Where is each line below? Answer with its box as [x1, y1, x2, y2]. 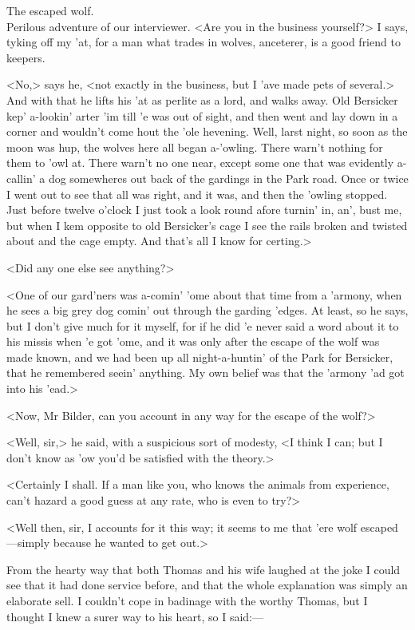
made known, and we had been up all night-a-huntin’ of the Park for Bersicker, [6, 348, 393, 365]
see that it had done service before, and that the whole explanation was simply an [6, 577, 408, 593]
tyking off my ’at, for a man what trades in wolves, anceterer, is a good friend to [6, 34, 401, 50]
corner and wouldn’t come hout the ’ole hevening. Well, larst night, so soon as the [6, 123, 408, 140]
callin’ [6, 169, 36, 186]
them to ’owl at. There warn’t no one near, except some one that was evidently [6, 154, 394, 171]
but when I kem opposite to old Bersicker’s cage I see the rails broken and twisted [6, 216, 408, 233]
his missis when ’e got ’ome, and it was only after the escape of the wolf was [6, 333, 380, 350]
